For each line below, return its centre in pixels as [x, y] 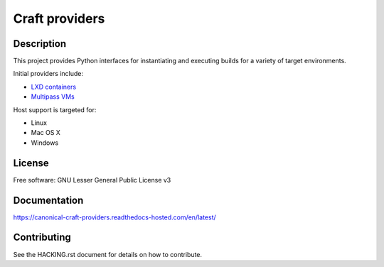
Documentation [48, 200]
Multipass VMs [53, 97]
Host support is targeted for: [55, 109]
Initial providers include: [48, 74]
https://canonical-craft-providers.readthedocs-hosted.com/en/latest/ [114, 217]
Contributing [42, 238]
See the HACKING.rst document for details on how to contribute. [108, 254]
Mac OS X [46, 133]
